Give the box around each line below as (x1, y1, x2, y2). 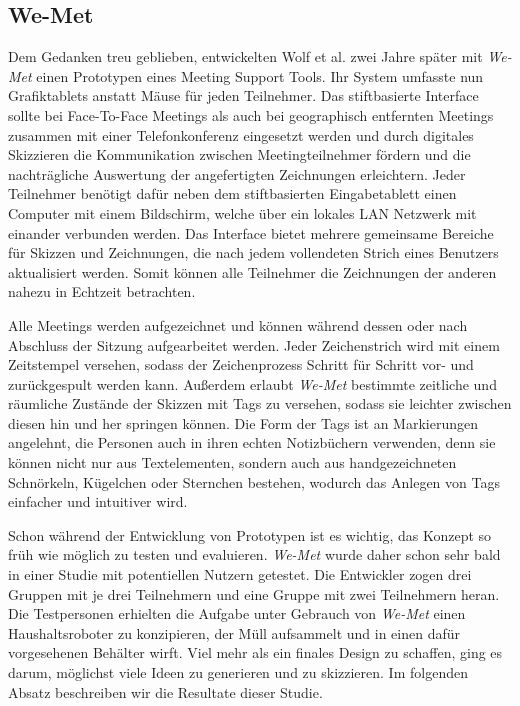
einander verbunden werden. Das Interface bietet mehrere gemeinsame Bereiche (8, 222, 494, 243)
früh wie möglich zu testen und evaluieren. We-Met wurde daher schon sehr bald (8, 544, 501, 565)
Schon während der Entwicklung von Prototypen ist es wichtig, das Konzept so (8, 524, 492, 545)
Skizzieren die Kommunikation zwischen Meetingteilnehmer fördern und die (8, 144, 471, 165)
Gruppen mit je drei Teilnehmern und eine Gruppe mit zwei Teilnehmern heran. (8, 583, 500, 604)
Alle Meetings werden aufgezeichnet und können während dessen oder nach (8, 314, 468, 335)
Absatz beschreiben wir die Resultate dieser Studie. (8, 681, 323, 702)
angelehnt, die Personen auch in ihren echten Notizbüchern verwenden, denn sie (8, 432, 496, 453)
